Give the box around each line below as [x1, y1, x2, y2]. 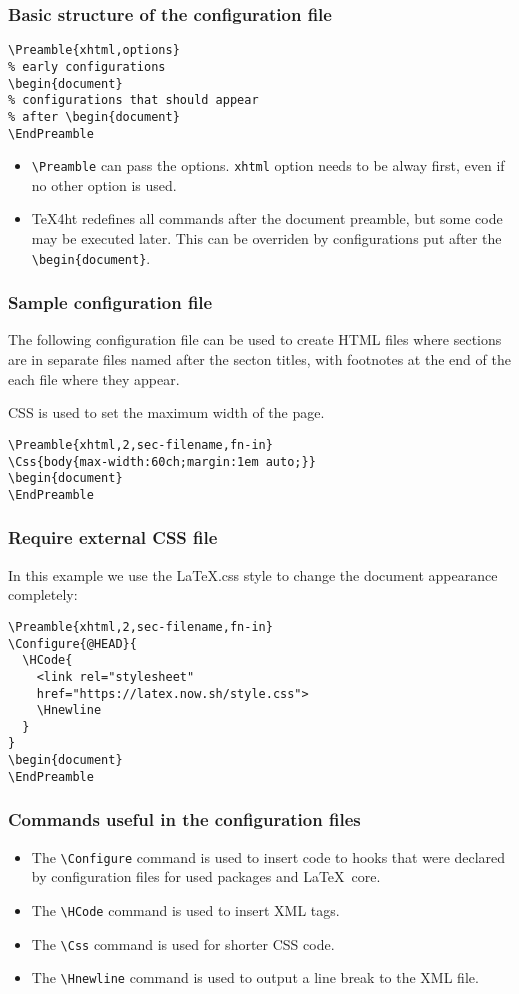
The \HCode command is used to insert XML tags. [31, 899, 340, 920]
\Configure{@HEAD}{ [8, 636, 137, 651]
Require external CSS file [8, 525, 218, 550]
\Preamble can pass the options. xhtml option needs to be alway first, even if [31, 155, 505, 176]
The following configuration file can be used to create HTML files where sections [8, 329, 502, 350]
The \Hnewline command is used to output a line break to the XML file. [31, 967, 479, 988]
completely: [8, 584, 78, 605]
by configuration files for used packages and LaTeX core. [31, 866, 381, 887]
